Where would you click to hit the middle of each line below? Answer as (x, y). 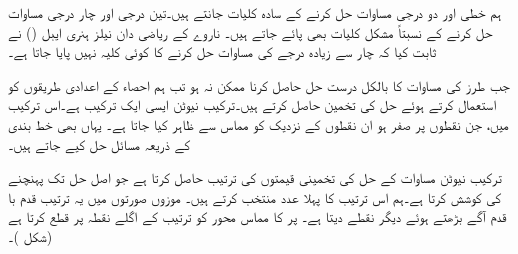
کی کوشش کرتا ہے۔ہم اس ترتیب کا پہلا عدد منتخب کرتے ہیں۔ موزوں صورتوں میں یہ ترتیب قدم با (255, 196)
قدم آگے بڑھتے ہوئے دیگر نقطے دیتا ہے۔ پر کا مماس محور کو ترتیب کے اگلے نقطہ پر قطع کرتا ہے (257, 216)
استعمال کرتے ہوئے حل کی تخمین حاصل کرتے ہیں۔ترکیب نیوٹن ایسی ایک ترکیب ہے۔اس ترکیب (252, 104)
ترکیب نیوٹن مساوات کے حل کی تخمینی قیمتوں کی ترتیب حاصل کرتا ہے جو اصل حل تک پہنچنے (255, 177)
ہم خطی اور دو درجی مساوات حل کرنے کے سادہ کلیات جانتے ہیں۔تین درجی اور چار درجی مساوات (255, 12)
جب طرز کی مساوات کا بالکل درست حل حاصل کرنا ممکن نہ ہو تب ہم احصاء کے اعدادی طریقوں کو (259, 84)
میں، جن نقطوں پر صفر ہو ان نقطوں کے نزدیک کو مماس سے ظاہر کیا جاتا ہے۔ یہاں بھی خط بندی (258, 123)
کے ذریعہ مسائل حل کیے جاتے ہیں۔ (99, 143)
